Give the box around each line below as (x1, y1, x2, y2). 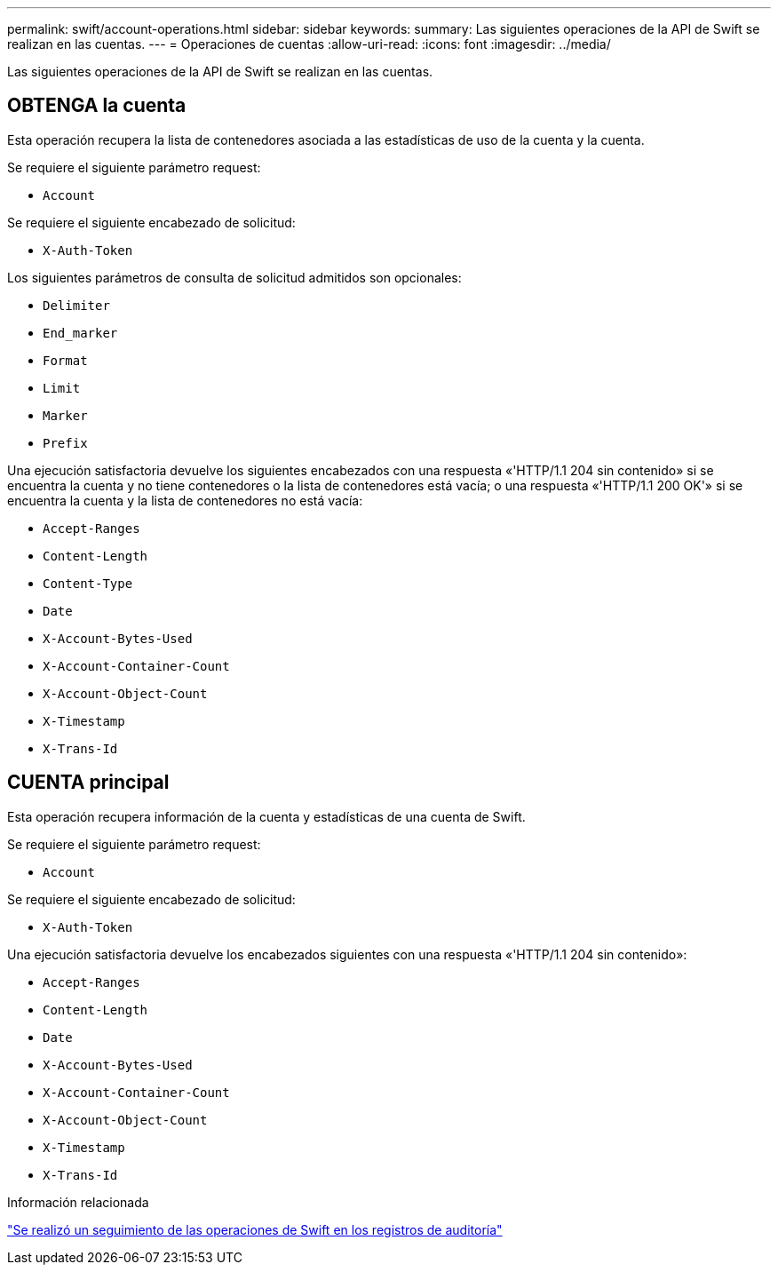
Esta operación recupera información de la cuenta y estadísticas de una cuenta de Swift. (7, 808, 526, 824)
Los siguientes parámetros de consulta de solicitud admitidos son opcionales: (7, 269, 462, 285)
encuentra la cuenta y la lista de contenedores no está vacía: (7, 492, 363, 508)
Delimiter (43, 298, 110, 313)
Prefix (43, 435, 88, 450)
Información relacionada (7, 1194, 149, 1210)
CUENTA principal (7, 771, 170, 794)
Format (43, 353, 88, 368)
